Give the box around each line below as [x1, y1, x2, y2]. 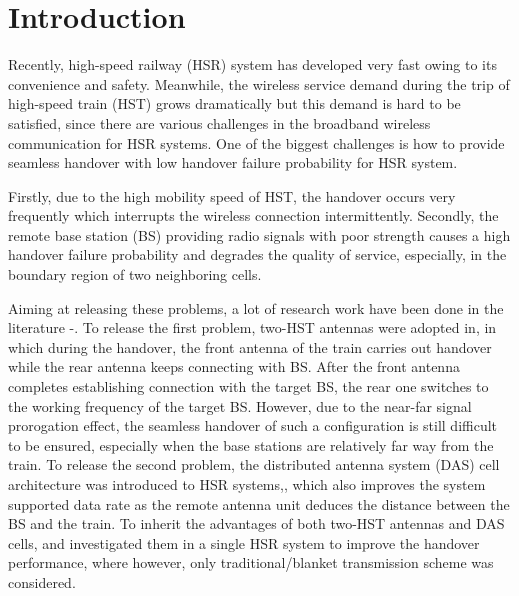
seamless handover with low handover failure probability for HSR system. [8, 152, 458, 173]
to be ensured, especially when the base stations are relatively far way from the [8, 434, 494, 455]
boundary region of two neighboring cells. [8, 264, 262, 285]
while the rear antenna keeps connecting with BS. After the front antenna [8, 356, 460, 377]
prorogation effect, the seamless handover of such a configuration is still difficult [8, 415, 498, 436]
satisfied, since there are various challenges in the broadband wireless [8, 112, 431, 133]
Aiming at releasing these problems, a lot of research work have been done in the [8, 297, 504, 318]
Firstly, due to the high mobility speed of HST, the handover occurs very [8, 185, 456, 206]
